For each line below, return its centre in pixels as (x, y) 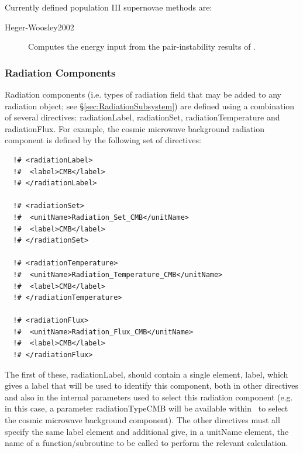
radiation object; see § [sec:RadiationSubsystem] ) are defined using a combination (150, 106)
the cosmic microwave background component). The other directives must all (142, 420)
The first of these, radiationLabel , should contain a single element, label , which (147, 374)
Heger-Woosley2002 (39, 27)
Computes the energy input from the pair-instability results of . (142, 46)
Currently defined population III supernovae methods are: (109, 7)
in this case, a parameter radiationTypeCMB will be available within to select (147, 408)
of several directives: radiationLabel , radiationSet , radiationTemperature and (142, 117)
